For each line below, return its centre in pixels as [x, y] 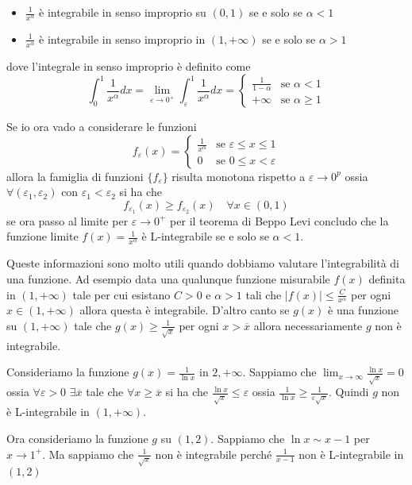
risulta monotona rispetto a [239, 176]
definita [387, 278]
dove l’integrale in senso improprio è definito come [129, 65]
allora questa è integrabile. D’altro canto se [185, 310]
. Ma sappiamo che [88, 454]
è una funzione [364, 310]
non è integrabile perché [214, 454]
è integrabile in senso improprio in [122, 38]
